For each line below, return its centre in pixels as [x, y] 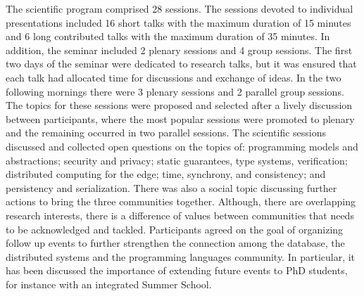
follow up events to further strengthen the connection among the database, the [175, 243]
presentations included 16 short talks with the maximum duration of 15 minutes [178, 22]
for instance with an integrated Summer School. [109, 284]
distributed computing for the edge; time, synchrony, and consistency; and [166, 174]
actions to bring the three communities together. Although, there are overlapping [181, 201]
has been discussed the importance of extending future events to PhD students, [177, 270]
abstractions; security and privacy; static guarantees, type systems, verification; [177, 160]
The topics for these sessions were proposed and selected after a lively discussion [179, 105]
